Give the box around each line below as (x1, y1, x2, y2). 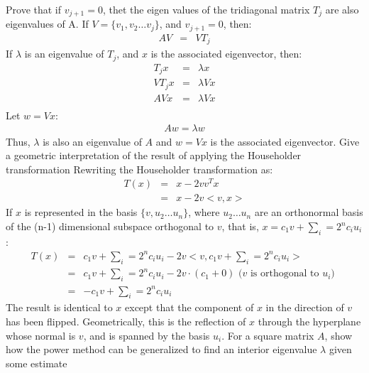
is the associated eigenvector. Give (210, 134, 360, 148)
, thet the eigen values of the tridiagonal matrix (102, 2, 310, 16)
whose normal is (6, 328, 76, 342)
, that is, (221, 219, 259, 234)
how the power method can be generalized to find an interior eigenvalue (6, 342, 317, 357)
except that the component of (125, 300, 254, 315)
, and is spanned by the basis (83, 328, 210, 342)
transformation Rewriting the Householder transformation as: (6, 161, 273, 176)
